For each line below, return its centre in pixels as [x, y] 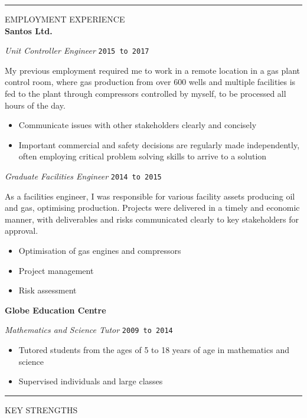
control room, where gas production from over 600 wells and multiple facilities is [150, 82]
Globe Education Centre [55, 310]
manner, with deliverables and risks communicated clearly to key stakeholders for [152, 219]
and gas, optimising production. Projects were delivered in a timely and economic [152, 208]
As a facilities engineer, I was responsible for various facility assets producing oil [150, 196]
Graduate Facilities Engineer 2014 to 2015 [83, 176]
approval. [22, 231]
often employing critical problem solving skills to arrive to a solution [143, 156]
